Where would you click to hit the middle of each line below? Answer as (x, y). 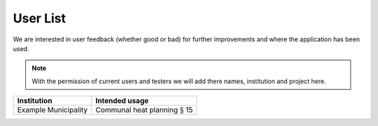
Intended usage (122, 101)
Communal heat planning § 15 (144, 110)
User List (40, 18)
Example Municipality (52, 110)
